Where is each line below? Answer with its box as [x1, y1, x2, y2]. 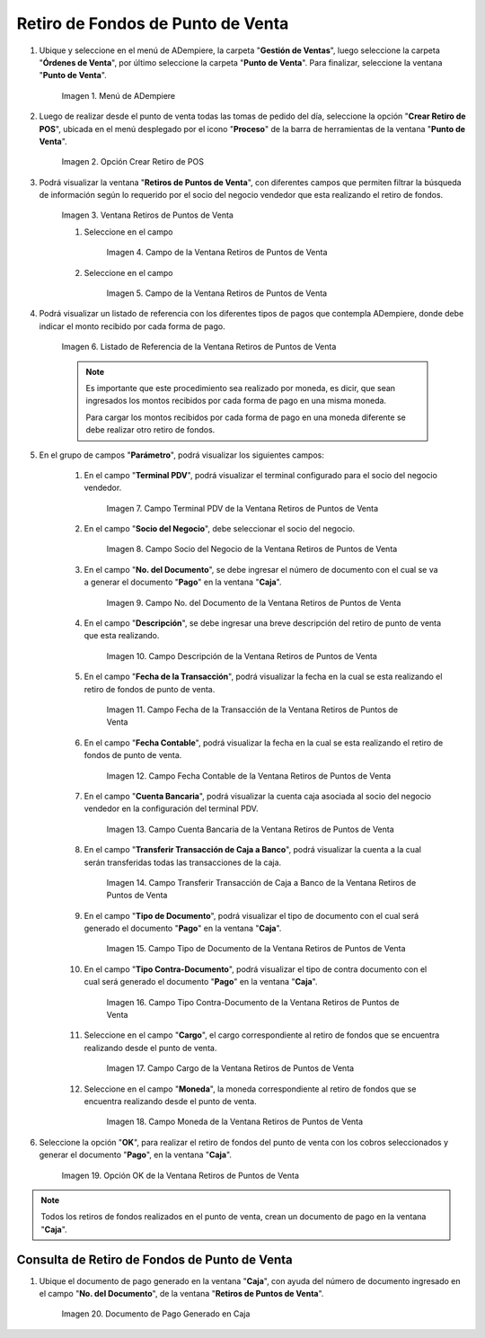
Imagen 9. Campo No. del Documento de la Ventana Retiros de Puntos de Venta [106, 597, 401, 608]
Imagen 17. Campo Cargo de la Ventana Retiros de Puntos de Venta [106, 1063, 355, 1074]
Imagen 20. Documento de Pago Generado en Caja [61, 1308, 251, 1319]
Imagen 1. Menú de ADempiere [61, 90, 175, 101]
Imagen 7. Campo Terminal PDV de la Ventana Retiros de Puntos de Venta [106, 503, 379, 513]
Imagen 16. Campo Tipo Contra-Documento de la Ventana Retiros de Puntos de [106, 996, 400, 1007]
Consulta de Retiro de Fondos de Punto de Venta [16, 1252, 294, 1267]
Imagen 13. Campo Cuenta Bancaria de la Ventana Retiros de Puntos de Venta [106, 824, 394, 834]
